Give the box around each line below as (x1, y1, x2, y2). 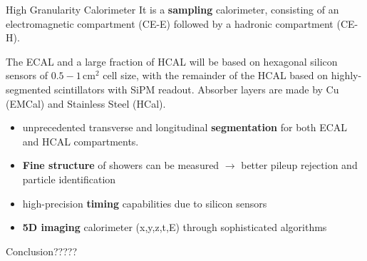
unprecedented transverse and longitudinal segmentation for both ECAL (22, 120, 348, 135)
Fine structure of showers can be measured (22, 158, 219, 173)
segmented (6, 81, 51, 96)
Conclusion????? (6, 243, 78, 258)
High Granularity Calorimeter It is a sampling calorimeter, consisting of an (6, 2, 339, 16)
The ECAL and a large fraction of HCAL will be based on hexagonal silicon (6, 53, 338, 68)
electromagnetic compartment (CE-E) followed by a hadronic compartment (6, 16, 334, 31)
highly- (331, 68, 362, 83)
